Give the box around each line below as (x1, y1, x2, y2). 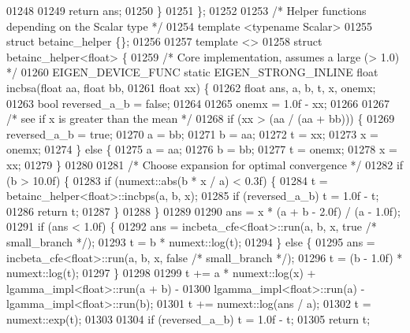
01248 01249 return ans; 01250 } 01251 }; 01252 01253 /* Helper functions (6, 2, 367, 18)
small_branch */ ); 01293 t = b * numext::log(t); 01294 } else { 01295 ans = (6, 233, 375, 250)
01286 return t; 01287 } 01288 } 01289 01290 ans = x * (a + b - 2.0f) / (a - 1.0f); (6, 202, 401, 219)
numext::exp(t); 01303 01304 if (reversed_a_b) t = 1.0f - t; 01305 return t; (6, 310, 371, 327)
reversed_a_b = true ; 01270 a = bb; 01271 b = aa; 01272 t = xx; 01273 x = (6, 125, 378, 142)
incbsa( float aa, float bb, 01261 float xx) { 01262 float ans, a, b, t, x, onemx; (6, 79, 376, 95)
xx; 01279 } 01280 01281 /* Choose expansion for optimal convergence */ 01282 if (6, 156, 404, 172)
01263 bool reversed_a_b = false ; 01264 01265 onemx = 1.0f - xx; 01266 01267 (6, 94, 389, 111)
